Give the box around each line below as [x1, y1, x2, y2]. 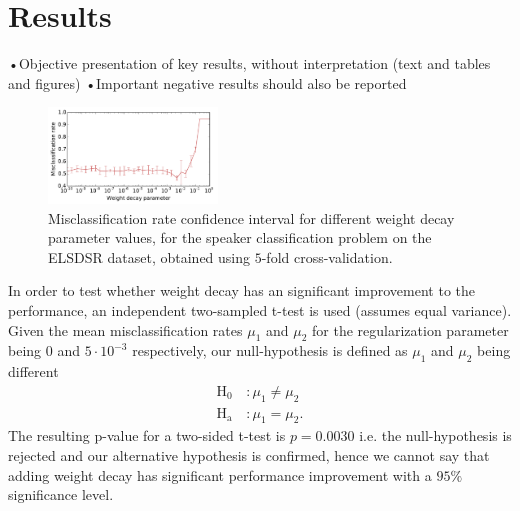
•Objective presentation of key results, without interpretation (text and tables [8, 53, 491, 74]
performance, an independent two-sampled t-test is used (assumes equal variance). [8, 299, 512, 320]
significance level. [8, 484, 114, 505]
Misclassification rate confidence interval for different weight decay [48, 207, 455, 228]
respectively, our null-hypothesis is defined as [132, 340, 408, 361]
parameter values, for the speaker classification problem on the [48, 227, 432, 248]
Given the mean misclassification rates [8, 319, 243, 340]
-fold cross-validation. [261, 246, 393, 267]
